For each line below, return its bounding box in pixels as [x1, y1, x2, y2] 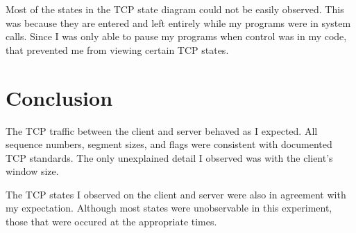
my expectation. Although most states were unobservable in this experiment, [6, 201, 332, 215]
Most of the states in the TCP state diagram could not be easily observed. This [6, 2, 344, 16]
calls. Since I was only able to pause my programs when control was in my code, [6, 29, 347, 44]
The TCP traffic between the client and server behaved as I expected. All [6, 123, 318, 138]
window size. [6, 164, 59, 178]
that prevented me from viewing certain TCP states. [6, 42, 229, 57]
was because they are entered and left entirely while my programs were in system [6, 15, 351, 30]
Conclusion [6, 83, 113, 111]
